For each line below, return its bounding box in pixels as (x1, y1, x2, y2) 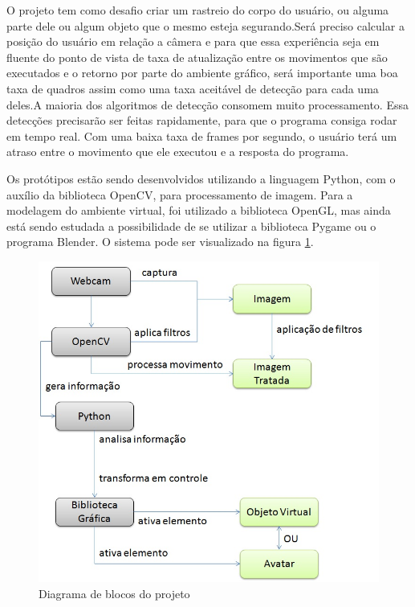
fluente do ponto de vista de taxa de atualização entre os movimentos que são (6, 48, 388, 65)
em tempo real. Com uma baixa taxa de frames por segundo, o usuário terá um (6, 127, 397, 144)
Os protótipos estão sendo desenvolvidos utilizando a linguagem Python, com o (6, 170, 396, 187)
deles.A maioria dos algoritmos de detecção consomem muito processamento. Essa (6, 96, 409, 113)
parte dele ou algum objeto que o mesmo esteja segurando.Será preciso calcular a (6, 17, 405, 34)
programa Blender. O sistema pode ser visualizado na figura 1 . (6, 233, 314, 250)
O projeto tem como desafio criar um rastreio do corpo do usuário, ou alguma (6, 2, 389, 18)
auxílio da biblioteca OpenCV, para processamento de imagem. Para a (6, 186, 353, 203)
